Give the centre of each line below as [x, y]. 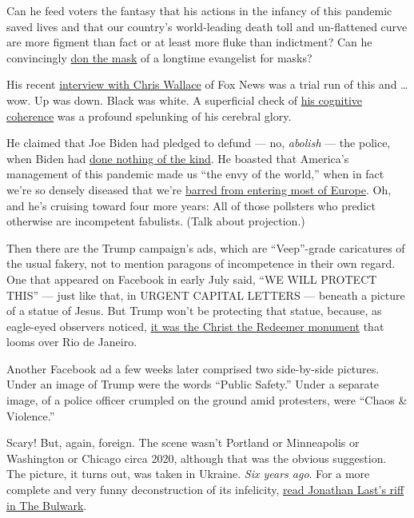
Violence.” [31, 415]
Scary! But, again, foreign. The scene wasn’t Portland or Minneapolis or [183, 442]
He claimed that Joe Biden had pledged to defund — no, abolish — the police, [199, 143]
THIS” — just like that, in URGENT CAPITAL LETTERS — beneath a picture [206, 295]
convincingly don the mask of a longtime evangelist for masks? [159, 57]
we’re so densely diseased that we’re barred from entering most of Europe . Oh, [199, 189]
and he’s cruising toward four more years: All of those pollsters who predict [191, 205]
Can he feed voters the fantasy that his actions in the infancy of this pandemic [199, 10]
